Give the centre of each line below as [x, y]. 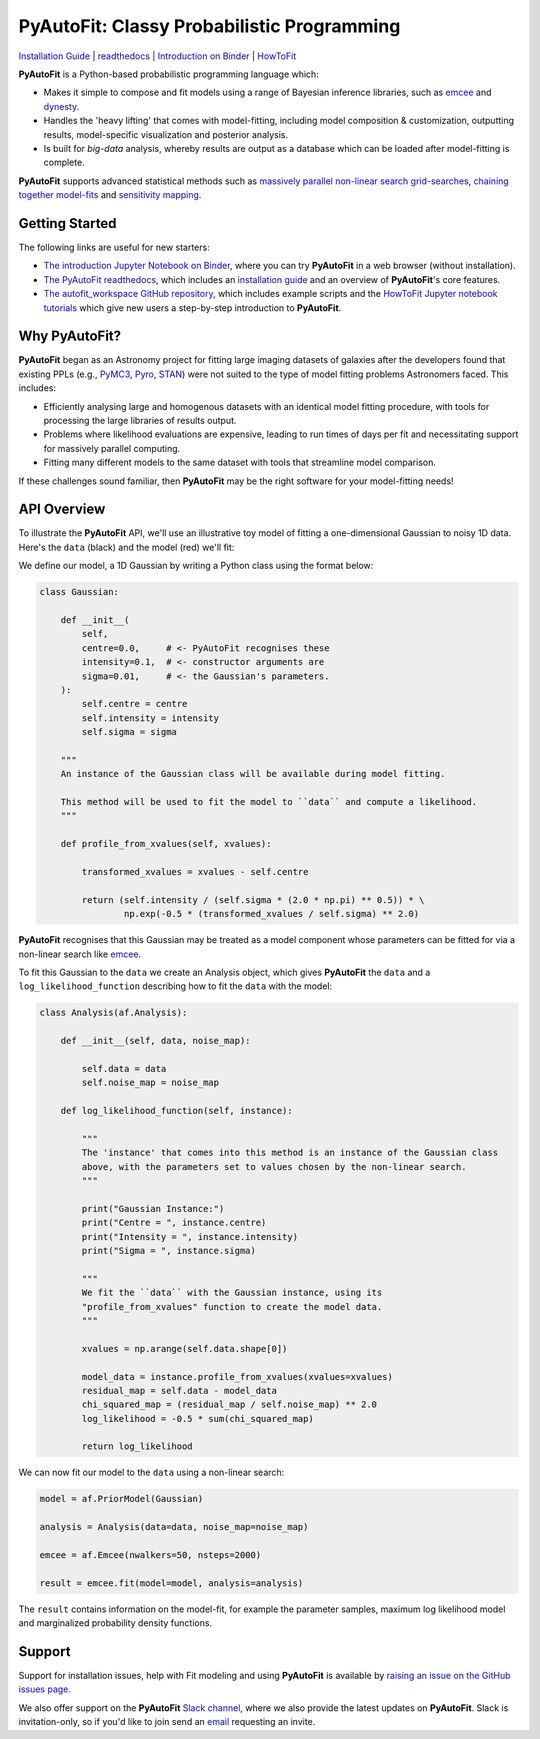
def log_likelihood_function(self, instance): [177, 1111]
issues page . [45, 1689]
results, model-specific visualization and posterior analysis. [166, 134]
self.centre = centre [134, 704]
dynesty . [61, 106]
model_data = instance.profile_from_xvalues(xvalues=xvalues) [237, 1376]
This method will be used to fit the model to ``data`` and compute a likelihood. [269, 802]
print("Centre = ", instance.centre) [174, 1223]
